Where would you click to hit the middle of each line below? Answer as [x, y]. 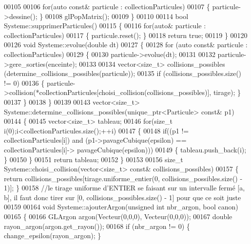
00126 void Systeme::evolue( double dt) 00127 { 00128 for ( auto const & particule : [126, 45]
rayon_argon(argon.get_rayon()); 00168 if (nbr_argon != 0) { [97, 226]
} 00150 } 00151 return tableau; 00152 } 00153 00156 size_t [94, 159]
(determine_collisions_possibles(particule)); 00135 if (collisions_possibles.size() [123, 73]
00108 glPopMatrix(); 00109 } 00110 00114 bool [117, 16]
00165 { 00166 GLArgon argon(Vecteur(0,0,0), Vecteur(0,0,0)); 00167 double [118, 216]
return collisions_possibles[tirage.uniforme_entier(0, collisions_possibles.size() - [123, 178]
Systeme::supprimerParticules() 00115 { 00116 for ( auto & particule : [105, 26]
